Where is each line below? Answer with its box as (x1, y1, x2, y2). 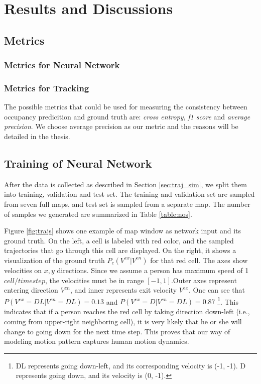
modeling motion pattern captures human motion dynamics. (4, 336, 189, 346)
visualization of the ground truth (4, 254, 105, 265)
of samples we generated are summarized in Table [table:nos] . (4, 208, 192, 219)
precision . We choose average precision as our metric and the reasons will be (4, 121, 238, 132)
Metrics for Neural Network (4, 59, 120, 71)
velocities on (4, 265, 42, 275)
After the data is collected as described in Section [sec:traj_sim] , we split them (4, 179, 247, 189)
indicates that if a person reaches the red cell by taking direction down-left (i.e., (4, 306, 250, 317)
